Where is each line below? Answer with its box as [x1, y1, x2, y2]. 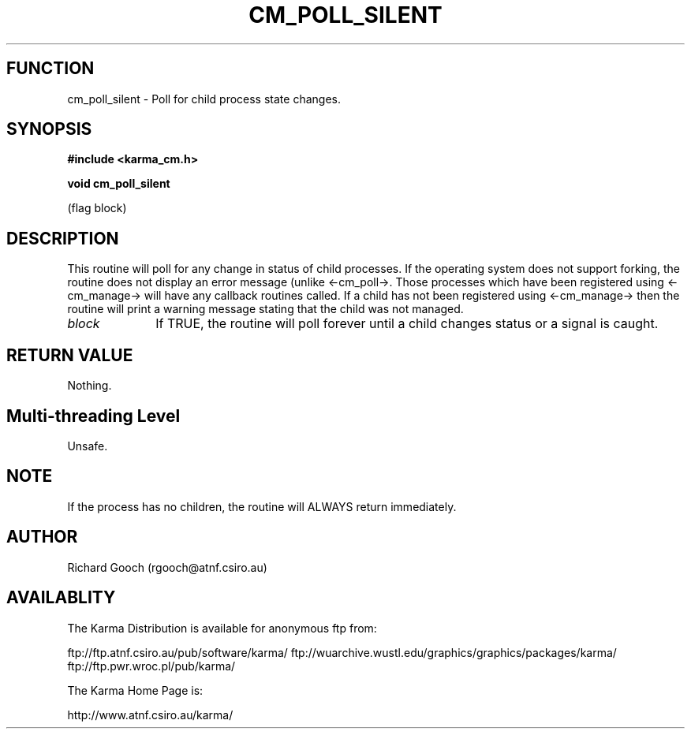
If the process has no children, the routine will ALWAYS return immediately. [67, 499, 457, 513]
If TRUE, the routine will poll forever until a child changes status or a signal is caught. [155, 315, 659, 332]
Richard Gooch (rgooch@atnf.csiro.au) [67, 560, 267, 574]
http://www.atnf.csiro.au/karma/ [67, 707, 233, 722]
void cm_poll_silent [67, 177, 170, 191]
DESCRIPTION [6, 228, 119, 248]
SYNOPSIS [6, 119, 92, 140]
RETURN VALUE [6, 345, 133, 365]
